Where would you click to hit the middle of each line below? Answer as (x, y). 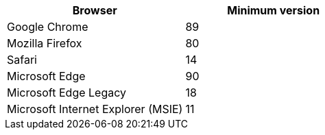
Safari (22, 60)
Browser (95, 10)
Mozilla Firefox (45, 43)
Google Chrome (48, 27)
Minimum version (274, 10)
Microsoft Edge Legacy (67, 93)
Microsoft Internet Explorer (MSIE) (95, 109)
